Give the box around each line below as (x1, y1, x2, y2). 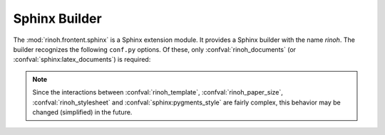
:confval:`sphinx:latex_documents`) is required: (13, 55, 151, 64)
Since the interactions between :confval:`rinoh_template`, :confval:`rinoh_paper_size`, (32, 88, 283, 97)
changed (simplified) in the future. (32, 107, 133, 117)
